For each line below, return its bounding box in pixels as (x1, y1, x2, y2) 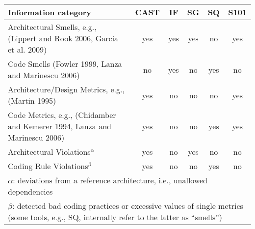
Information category (8, 6, 92, 18)
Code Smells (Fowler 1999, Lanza (8, 58, 122, 69)
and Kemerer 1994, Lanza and (8, 120, 111, 132)
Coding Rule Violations (8, 160, 88, 172)
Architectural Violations (8, 146, 91, 157)
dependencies (8, 186, 53, 197)
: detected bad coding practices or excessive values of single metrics (12, 200, 243, 211)
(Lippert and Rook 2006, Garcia (8, 32, 119, 44)
